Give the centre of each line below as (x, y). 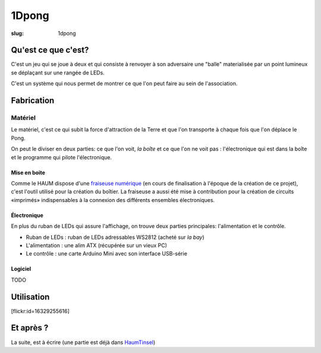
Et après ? (30, 328)
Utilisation (30, 297)
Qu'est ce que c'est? (50, 50)
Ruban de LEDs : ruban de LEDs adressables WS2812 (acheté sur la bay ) (115, 237)
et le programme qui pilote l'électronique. (62, 157)
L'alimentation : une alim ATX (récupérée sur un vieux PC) (97, 245)
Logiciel (21, 269)
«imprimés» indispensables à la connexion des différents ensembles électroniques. (113, 200)
